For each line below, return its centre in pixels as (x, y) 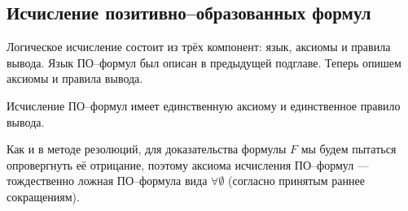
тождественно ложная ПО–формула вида (107, 181)
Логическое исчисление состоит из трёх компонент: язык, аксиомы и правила (199, 47)
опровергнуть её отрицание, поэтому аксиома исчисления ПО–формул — (188, 164)
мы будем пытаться (349, 149)
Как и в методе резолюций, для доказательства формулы (147, 149)
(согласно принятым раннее (296, 181)
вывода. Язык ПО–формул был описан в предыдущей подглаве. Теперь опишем (204, 62)
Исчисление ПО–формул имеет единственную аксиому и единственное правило (204, 105)
